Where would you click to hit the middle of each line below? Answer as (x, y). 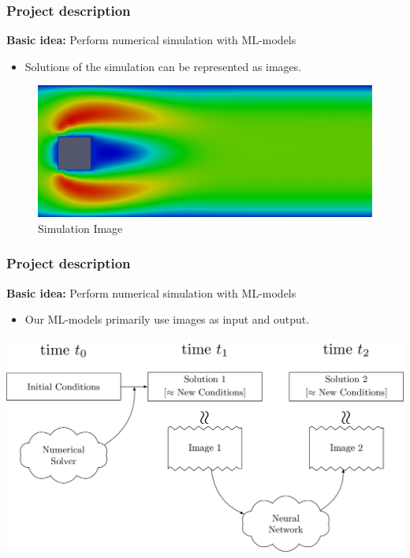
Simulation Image (80, 228)
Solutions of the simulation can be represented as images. (163, 66)
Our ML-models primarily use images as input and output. (167, 319)
